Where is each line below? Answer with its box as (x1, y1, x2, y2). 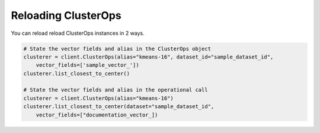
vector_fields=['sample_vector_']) (36, 62, 139, 69)
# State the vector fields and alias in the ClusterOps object (23, 45, 212, 52)
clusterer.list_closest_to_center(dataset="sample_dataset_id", (23, 103, 215, 110)
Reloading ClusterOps (11, 9, 121, 22)
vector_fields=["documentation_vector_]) (36, 111, 158, 118)
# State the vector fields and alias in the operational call (23, 86, 208, 93)
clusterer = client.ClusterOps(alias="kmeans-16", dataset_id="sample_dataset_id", (23, 53, 274, 60)
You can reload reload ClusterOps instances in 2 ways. (11, 30, 145, 37)
